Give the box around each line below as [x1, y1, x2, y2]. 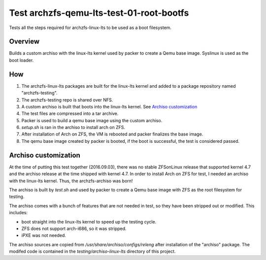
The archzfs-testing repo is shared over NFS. [21, 97, 113, 103]
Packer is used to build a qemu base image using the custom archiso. [21, 117, 163, 123]
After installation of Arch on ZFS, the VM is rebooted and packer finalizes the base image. [21, 131, 203, 137]
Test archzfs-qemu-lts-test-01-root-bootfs [9, 7, 189, 18]
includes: [9, 210, 28, 216]
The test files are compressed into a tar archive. [21, 111, 119, 117]
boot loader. [9, 57, 34, 63]
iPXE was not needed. [21, 232, 66, 238]
